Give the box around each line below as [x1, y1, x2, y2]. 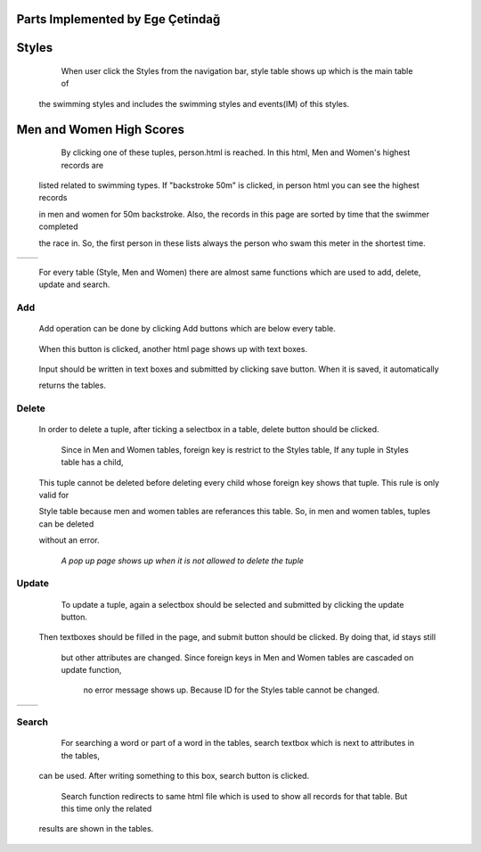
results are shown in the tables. [38, 823, 154, 834]
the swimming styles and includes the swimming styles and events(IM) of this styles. [38, 98, 350, 109]
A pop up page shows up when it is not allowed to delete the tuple [61, 555, 305, 566]
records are [61, 160, 104, 170]
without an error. [38, 535, 100, 545]
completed [38, 221, 78, 232]
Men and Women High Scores [16, 121, 184, 137]
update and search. [38, 279, 110, 290]
